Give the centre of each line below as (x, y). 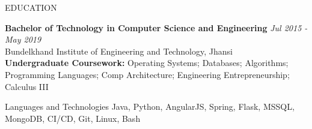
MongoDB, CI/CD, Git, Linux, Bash (73, 118)
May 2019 (23, 39)
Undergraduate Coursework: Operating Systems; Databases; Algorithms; (147, 63)
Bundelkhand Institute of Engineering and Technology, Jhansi (119, 51)
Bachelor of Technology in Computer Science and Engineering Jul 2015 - (156, 27)
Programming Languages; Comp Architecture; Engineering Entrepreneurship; (147, 74)
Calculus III (27, 86)
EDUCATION (31, 7)
